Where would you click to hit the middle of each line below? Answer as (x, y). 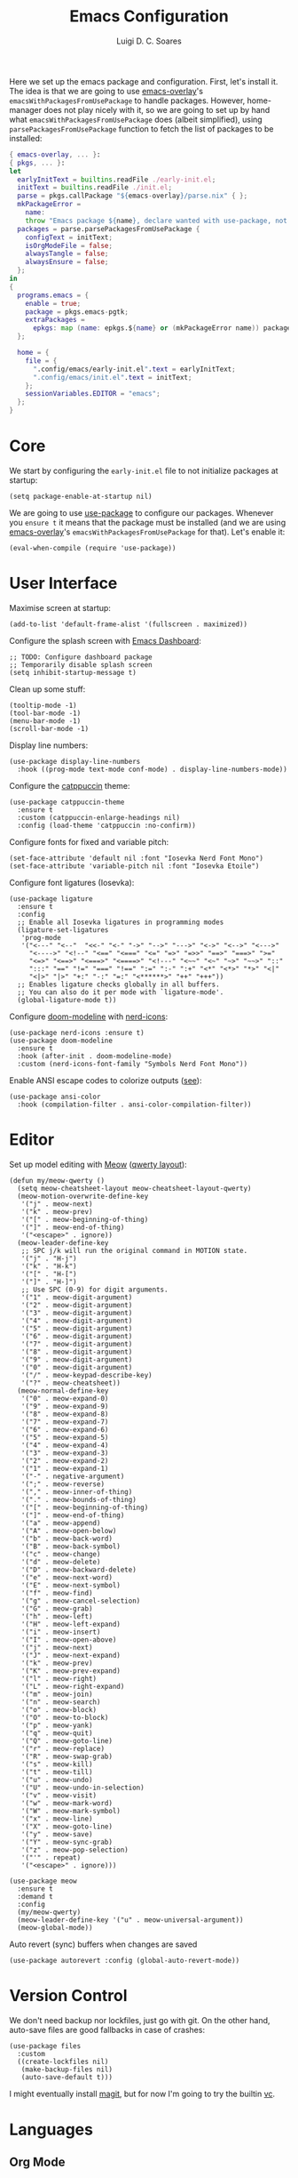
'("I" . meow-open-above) (69, 1640)
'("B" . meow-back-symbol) (71, 1546)
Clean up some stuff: (47, 689)
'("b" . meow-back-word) (67, 1539)
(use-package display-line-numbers (75, 761)
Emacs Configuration (149, 16)
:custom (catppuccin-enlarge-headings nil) (98, 817)
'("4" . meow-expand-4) (65, 1445)
